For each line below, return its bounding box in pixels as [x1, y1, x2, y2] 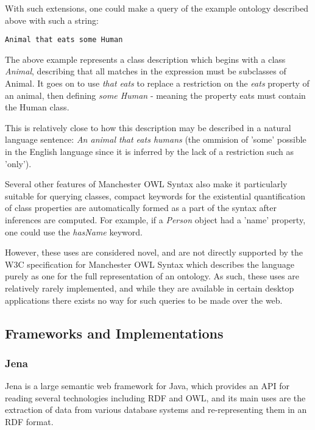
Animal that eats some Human [5, 35, 123, 45]
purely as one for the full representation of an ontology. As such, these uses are [5, 270, 299, 282]
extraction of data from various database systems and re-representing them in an [5, 403, 307, 416]
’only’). [5, 157, 32, 170]
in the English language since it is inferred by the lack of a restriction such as [5, 145, 294, 157]
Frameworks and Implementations [5, 323, 224, 342]
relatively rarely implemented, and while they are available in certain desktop [5, 281, 294, 294]
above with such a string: [5, 13, 99, 26]
